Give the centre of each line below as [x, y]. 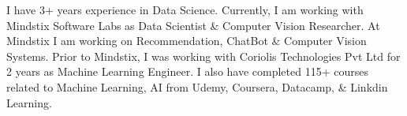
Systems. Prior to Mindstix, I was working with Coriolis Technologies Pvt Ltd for [203, 56]
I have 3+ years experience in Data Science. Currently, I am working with [185, 9]
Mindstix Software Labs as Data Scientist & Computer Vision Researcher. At [193, 25]
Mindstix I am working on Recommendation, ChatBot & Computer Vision [187, 41]
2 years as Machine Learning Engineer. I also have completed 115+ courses [187, 71]
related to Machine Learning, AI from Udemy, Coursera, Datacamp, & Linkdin [197, 86]
